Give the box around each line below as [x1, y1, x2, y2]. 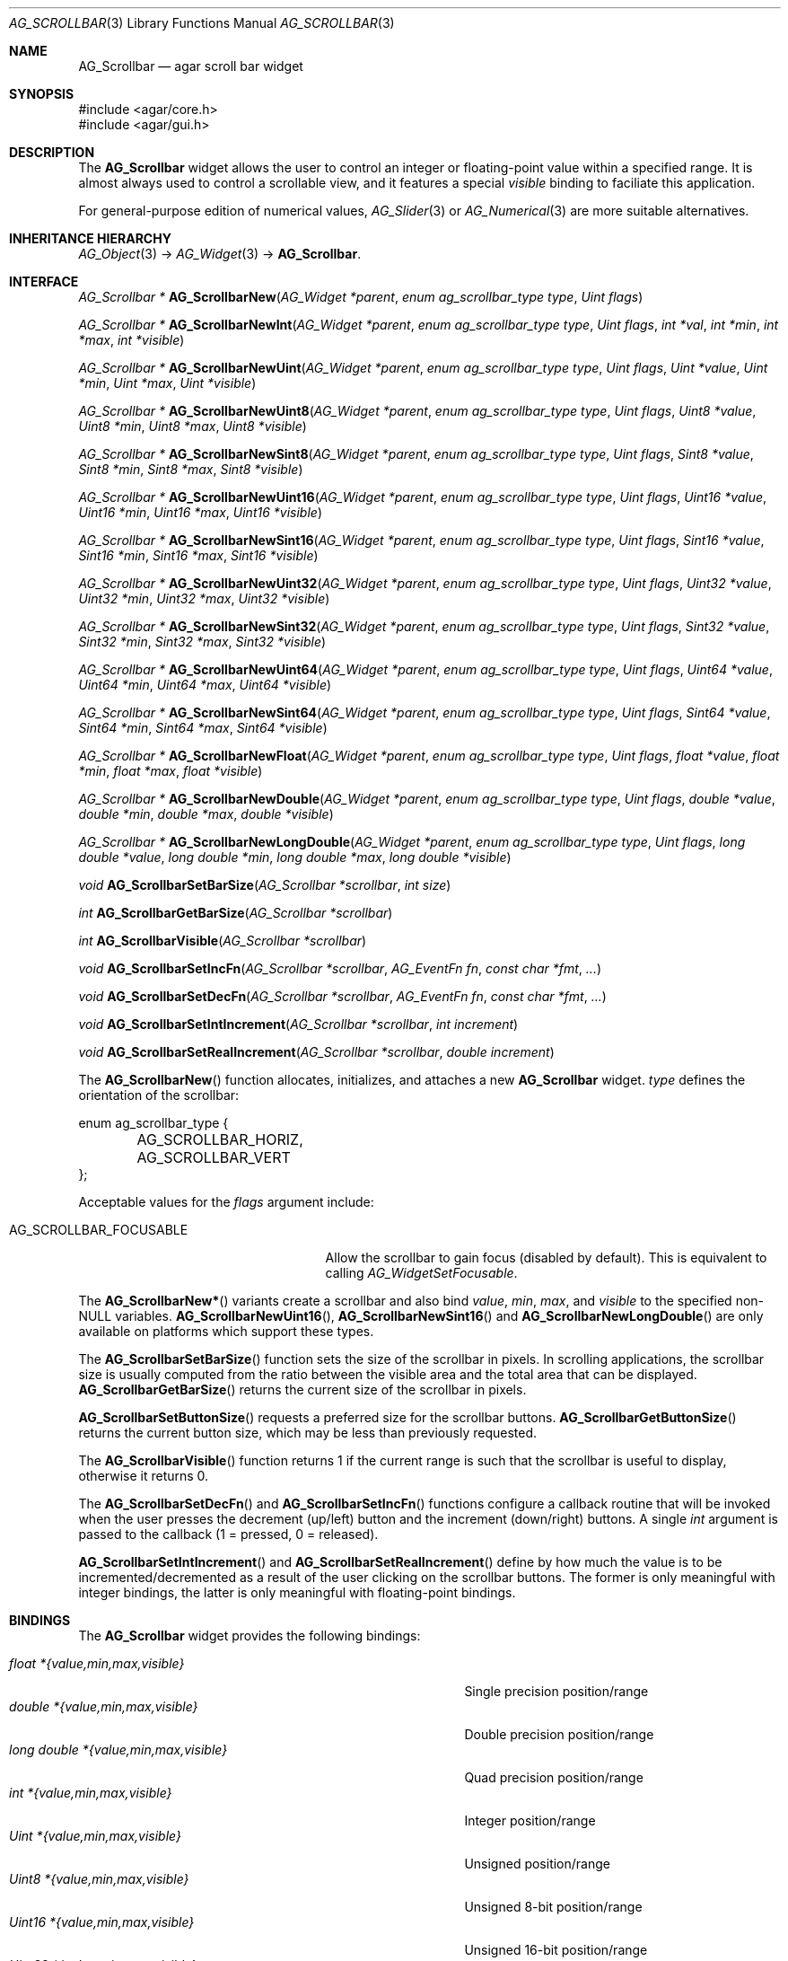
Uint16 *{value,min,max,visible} [9, 1914, 195, 1930]
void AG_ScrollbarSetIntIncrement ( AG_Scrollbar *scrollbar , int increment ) [78, 1016, 519, 1032]
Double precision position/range [464, 1727, 654, 1742]
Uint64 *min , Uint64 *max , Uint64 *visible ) [78, 677, 332, 692]
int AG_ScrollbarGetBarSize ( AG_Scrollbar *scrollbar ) [78, 905, 393, 920]
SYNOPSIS [9, 86, 74, 101]
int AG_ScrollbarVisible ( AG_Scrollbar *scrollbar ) [78, 933, 367, 948]
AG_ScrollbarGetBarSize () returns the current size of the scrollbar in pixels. [78, 1382, 527, 1397]
